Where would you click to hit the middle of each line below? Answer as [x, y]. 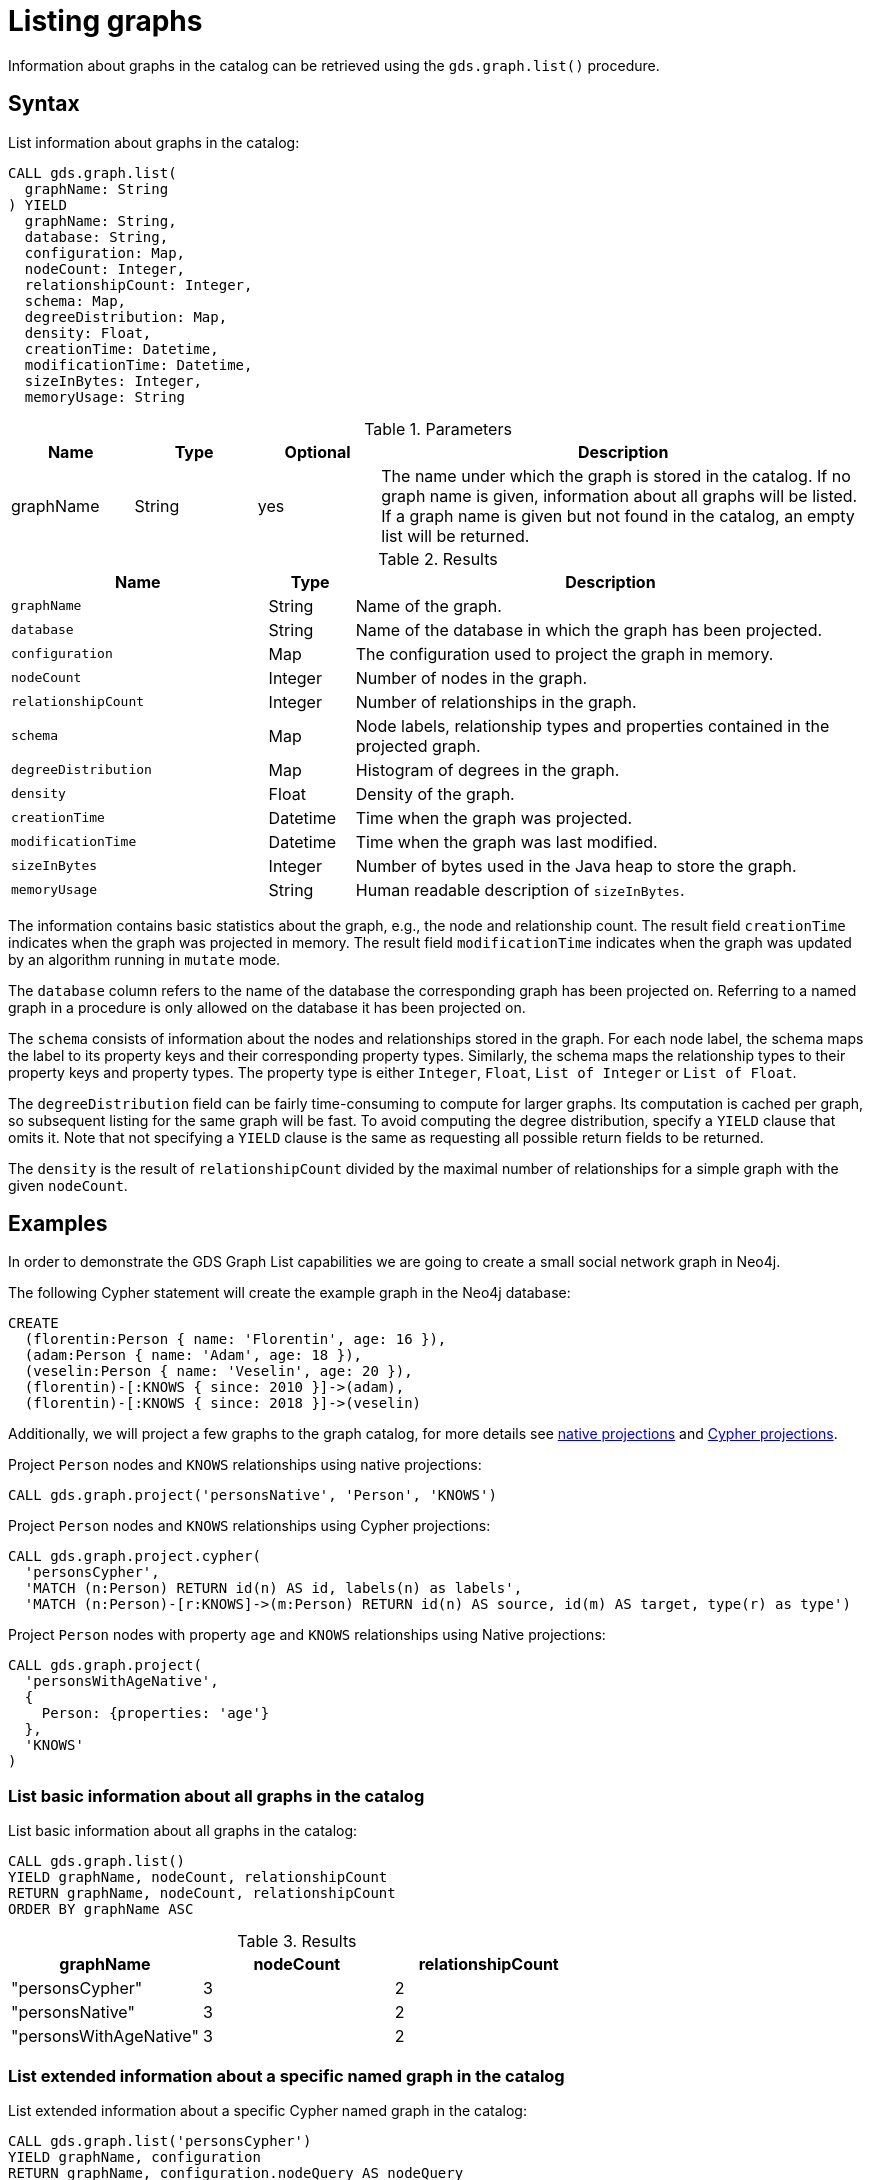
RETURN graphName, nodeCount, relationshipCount [202, 1893]
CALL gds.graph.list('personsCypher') [160, 2140]
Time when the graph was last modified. [506, 841]
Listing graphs [105, 21]
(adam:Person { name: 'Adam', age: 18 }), [193, 1355]
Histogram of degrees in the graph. [487, 769]
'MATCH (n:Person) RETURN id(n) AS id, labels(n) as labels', [273, 1588]
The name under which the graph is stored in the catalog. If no [616, 475]
